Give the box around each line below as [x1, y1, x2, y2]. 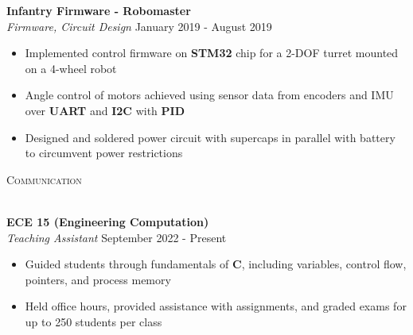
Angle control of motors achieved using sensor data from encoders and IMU [25, 87, 394, 103]
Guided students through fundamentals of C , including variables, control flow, [25, 256, 407, 272]
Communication [6, 171, 82, 187]
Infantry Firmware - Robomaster [6, 2, 191, 18]
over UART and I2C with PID [25, 102, 185, 118]
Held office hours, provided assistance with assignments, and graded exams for [25, 298, 407, 314]
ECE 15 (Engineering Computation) [6, 213, 209, 229]
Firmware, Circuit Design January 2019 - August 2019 [6, 17, 272, 34]
